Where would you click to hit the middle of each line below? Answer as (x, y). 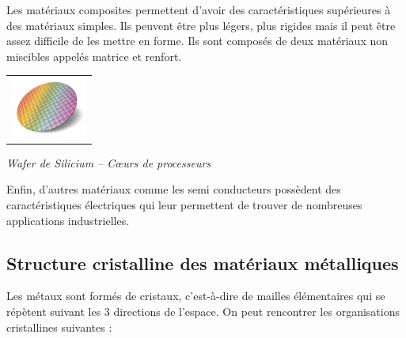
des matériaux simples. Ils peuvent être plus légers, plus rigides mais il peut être (201, 25)
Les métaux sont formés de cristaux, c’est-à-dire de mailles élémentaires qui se (196, 296)
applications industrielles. (68, 220)
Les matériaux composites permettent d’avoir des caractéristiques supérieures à (199, 9)
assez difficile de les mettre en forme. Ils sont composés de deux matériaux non (197, 41)
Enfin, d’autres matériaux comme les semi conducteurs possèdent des (174, 189)
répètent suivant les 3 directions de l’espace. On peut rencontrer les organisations (203, 311)
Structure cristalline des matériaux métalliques (203, 263)
